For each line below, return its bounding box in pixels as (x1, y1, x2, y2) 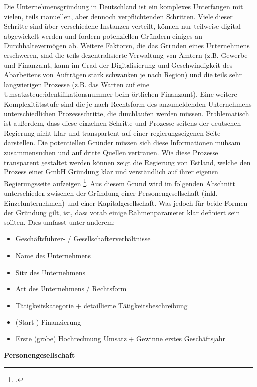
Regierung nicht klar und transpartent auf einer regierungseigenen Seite (4, 127, 221, 138)
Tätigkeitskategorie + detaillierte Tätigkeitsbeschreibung (15, 300, 188, 310)
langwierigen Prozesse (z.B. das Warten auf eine (4, 79, 149, 89)
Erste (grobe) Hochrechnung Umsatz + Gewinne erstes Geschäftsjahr (15, 333, 225, 343)
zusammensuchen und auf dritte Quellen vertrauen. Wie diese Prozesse (4, 147, 218, 157)
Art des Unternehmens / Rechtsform (15, 283, 127, 294)
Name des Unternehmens (15, 250, 91, 260)
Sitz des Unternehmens (15, 267, 85, 277)
